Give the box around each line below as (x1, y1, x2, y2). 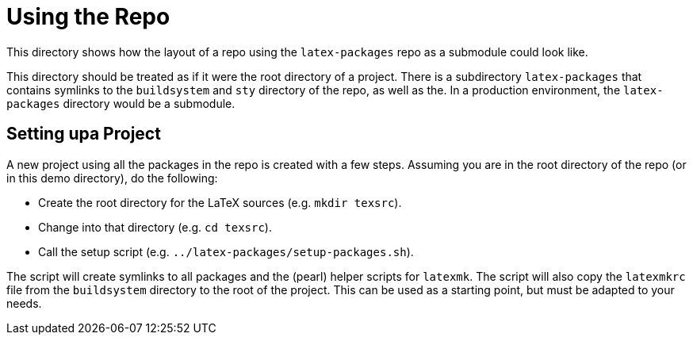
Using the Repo (6, 3, 170, 30)
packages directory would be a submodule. (6, 96, 235, 110)
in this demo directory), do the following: (6, 170, 218, 185)
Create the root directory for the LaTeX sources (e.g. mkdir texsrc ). (38, 195, 402, 209)
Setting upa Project (6, 124, 161, 144)
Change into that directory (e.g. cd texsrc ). (38, 220, 272, 234)
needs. (6, 296, 42, 310)
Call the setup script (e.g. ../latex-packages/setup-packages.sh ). (38, 244, 414, 259)
